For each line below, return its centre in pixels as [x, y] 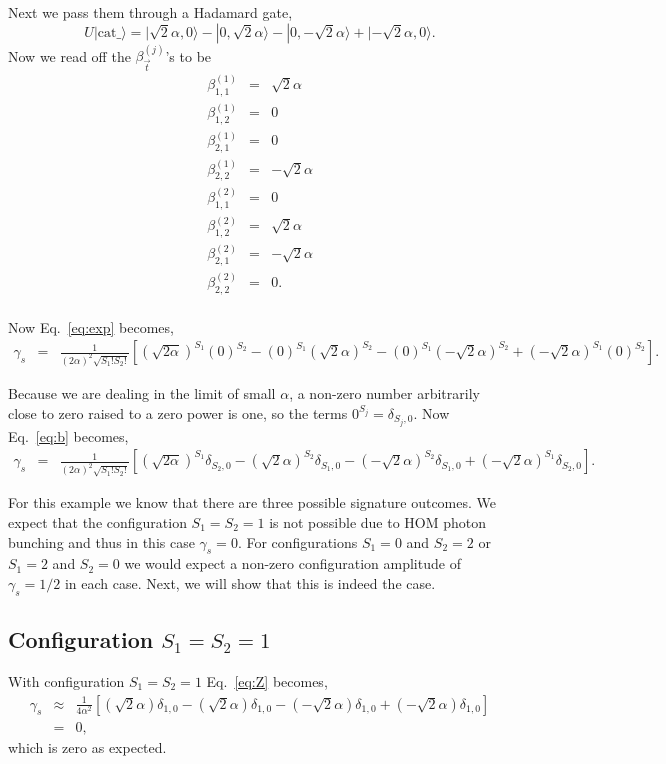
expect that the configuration [97, 521]
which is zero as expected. [87, 746]
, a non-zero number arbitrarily [384, 393]
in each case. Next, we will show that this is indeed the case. [250, 582]
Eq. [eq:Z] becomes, [267, 680]
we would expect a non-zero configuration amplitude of [292, 563]
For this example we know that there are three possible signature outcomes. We [252, 502]
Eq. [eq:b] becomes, [68, 435]
